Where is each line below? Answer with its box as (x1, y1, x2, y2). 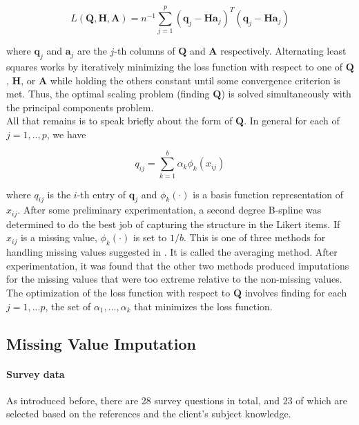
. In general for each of (244, 113, 340, 128)
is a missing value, (20, 230, 97, 245)
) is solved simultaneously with (221, 86, 351, 101)
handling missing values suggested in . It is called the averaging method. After (6, 245, 338, 259)
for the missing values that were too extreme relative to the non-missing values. (6, 272, 342, 286)
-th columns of (114, 44, 175, 58)
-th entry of (77, 187, 126, 201)
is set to (133, 230, 167, 245)
